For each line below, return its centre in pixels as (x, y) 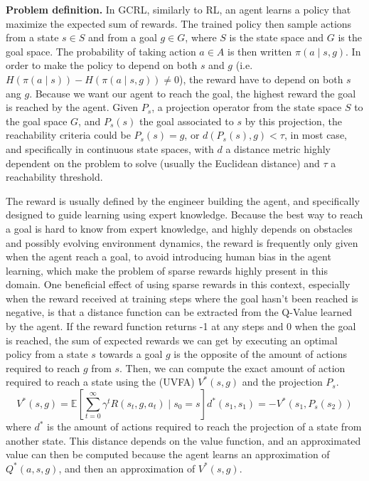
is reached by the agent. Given (72, 107)
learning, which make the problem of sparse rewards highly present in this (167, 270)
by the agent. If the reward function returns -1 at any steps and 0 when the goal (181, 326)
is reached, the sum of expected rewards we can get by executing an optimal (172, 340)
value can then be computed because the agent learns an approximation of (168, 454)
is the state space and (277, 37)
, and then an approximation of (127, 468)
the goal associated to (186, 121)
